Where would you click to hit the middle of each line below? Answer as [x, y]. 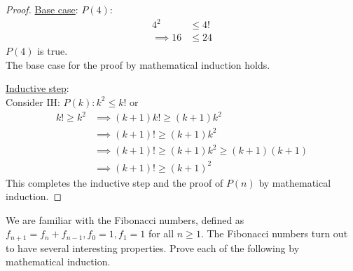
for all [161, 233]
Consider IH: [33, 101]
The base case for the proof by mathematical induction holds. [138, 64]
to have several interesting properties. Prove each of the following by [153, 247]
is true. [53, 51]
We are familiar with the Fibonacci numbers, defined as [125, 219]
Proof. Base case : [42, 9]
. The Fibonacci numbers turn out [274, 233]
